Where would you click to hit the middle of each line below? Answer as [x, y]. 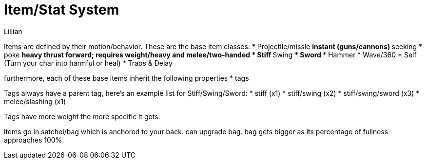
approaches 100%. [34, 140]
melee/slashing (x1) [35, 101]
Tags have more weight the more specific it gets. [82, 116]
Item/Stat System [62, 10]
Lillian [13, 31]
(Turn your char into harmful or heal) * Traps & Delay [88, 63]
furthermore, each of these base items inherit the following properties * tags [126, 78]
